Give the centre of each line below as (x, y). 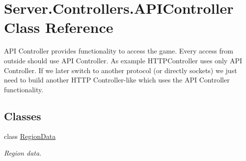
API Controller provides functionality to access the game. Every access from (119, 51)
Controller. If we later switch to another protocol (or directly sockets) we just (121, 70)
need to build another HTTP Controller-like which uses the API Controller (117, 80)
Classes (23, 116)
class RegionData (30, 136)
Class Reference (59, 27)
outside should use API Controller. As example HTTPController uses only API (123, 60)
